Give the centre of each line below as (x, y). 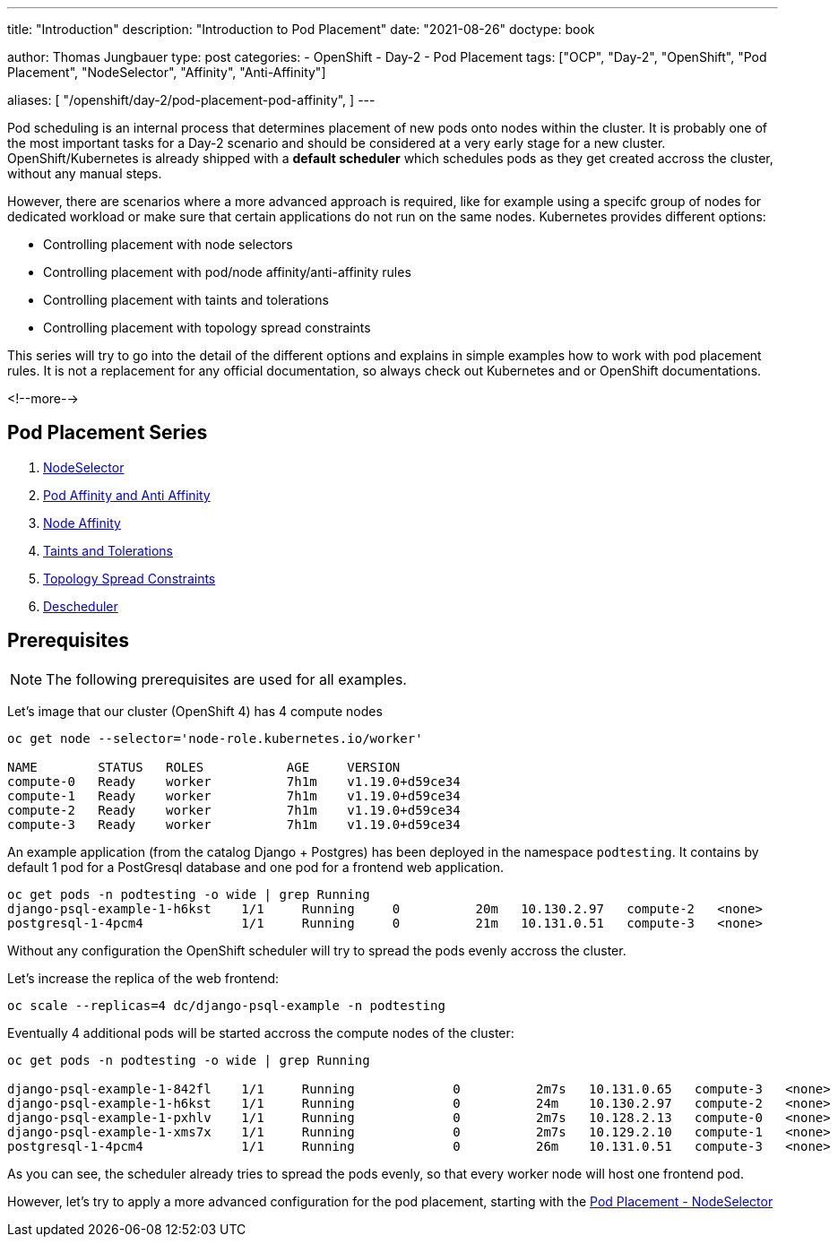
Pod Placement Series (108, 433)
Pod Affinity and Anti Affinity (127, 495)
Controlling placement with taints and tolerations (186, 300)
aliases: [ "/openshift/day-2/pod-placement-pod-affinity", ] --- (191, 100)
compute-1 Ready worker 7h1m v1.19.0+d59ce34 (234, 795)
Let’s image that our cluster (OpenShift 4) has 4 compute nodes (195, 711)
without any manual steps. (85, 173)
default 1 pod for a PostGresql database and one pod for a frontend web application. (256, 867)
